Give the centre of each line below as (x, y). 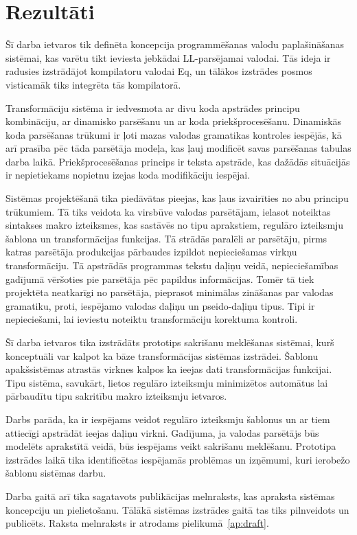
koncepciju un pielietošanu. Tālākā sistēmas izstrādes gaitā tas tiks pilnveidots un (177, 509)
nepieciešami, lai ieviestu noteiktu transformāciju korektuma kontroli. (152, 319)
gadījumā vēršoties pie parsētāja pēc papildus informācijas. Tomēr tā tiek (160, 278)
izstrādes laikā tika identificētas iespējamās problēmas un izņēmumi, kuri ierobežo (178, 459)
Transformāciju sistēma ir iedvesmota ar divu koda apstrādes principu (153, 107)
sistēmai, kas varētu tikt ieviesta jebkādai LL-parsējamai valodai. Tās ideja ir (168, 57)
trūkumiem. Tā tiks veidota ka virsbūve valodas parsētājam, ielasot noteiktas (168, 211)
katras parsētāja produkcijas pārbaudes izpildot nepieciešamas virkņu (151, 252)
